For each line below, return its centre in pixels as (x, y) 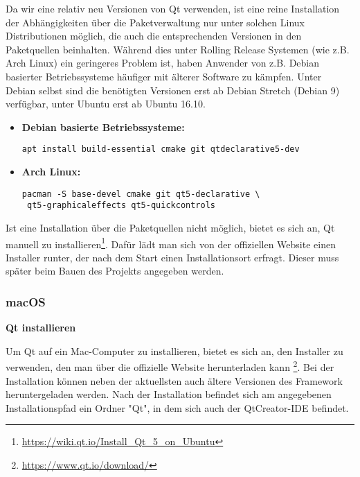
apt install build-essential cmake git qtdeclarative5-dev (161, 149)
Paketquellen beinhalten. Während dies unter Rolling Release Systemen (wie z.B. (178, 49)
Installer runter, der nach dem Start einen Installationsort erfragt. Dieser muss (172, 257)
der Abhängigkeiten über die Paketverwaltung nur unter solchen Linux (155, 22)
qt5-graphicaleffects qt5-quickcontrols (121, 206)
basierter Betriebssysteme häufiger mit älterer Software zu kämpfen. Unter (164, 76)
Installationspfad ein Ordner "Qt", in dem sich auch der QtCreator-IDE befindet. (177, 407)
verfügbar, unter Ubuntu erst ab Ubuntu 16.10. (106, 104)
